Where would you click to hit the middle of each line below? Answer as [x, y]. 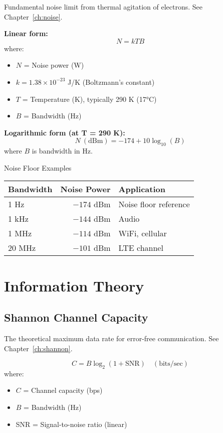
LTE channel [141, 248]
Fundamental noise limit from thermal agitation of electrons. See [103, 7]
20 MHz [22, 248]
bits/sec [171, 364]
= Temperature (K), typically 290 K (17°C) [89, 99]
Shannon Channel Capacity [76, 317]
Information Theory [74, 285]
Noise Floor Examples [38, 167]
